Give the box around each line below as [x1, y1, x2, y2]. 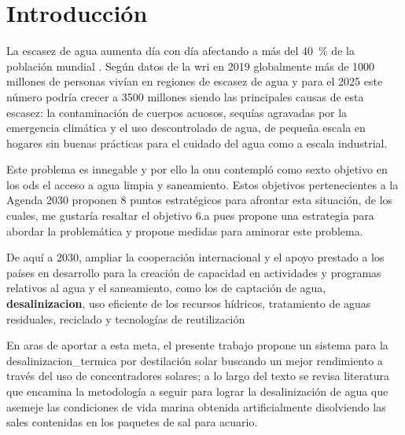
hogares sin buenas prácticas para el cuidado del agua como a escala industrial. [6, 134, 388, 151]
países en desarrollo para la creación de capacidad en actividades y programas [6, 264, 381, 280]
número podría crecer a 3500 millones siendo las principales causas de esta [6, 88, 364, 104]
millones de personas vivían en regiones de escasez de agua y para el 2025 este [6, 73, 383, 90]
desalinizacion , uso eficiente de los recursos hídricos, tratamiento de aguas [6, 295, 371, 312]
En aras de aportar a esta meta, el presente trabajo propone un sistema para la [6, 337, 388, 353]
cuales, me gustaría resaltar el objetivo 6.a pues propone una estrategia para [6, 207, 374, 224]
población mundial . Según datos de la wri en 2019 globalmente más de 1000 [6, 57, 375, 74]
